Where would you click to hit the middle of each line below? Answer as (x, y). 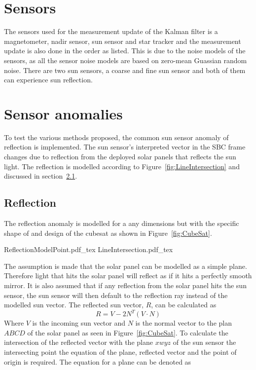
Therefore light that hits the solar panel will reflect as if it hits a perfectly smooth (128, 276)
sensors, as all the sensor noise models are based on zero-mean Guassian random (126, 60)
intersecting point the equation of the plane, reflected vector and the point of (120, 352)
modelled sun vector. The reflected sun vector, (74, 305)
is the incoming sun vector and (79, 323)
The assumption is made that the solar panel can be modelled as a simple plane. (126, 266)
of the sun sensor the (204, 342)
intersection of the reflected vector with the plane (78, 342)
